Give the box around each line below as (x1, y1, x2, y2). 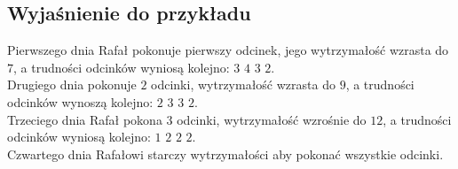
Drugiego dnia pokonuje (7, 75, 137, 94)
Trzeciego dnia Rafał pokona (7, 110, 162, 128)
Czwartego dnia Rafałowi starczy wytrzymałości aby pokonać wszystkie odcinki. (7, 144, 444, 163)
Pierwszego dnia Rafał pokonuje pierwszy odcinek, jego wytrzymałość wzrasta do (7, 41, 449, 59)
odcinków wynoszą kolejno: (7, 92, 154, 111)
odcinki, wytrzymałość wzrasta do (151, 75, 336, 94)
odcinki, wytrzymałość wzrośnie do (177, 110, 367, 128)
